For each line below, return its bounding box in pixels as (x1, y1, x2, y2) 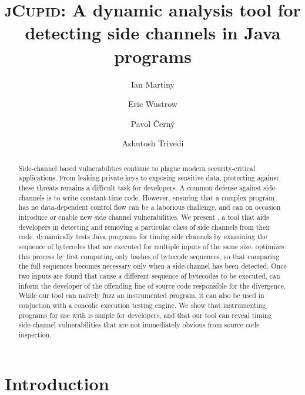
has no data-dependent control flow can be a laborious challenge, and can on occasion (18, 202, 281, 212)
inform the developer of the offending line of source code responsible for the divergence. (18, 280, 286, 290)
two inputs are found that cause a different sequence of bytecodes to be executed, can (18, 270, 280, 280)
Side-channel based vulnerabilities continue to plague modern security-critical (18, 163, 256, 173)
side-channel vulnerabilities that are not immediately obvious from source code (18, 320, 260, 330)
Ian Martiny (131, 78, 175, 90)
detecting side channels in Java (25, 21, 281, 45)
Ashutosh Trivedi (122, 137, 184, 149)
